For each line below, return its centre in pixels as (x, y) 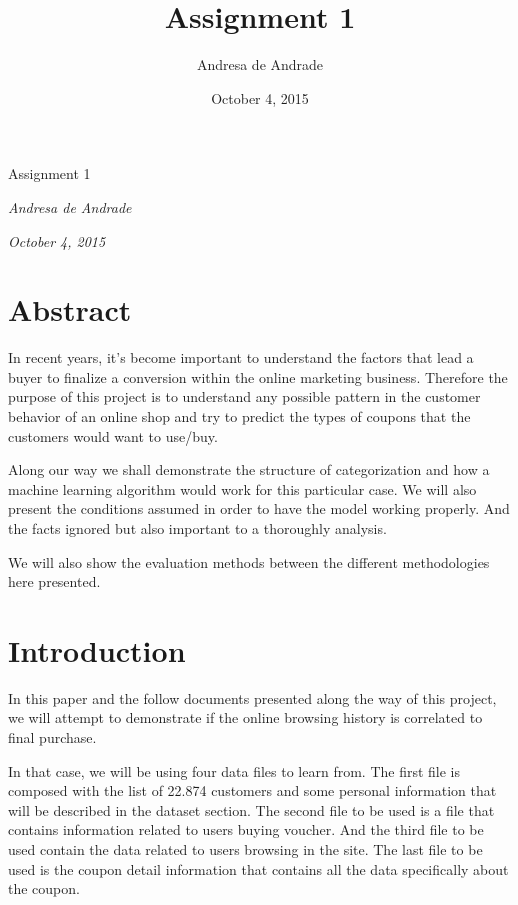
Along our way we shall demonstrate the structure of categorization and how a (249, 469)
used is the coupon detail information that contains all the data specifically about (258, 868)
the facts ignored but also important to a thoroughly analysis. (197, 527)
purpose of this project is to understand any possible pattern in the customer (244, 396)
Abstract (70, 309)
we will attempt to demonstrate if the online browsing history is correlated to (245, 717)
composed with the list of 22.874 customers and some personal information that (252, 790)
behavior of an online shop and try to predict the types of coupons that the (239, 416)
